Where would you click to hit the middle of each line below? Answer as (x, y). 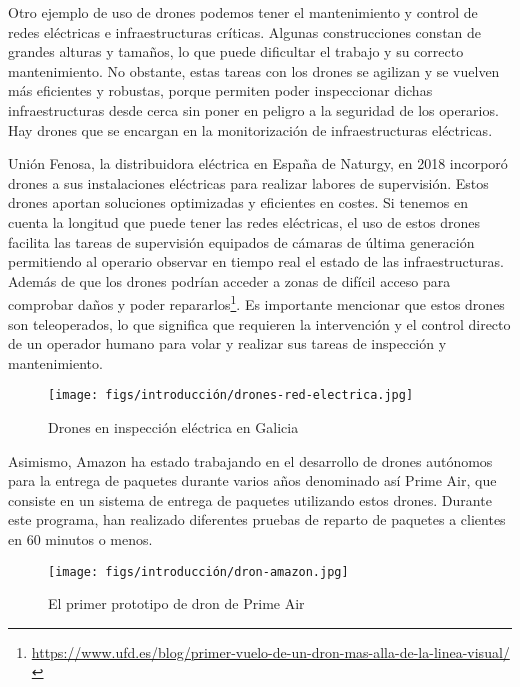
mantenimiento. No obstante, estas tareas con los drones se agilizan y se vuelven (254, 70)
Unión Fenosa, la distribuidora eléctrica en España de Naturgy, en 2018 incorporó (258, 163)
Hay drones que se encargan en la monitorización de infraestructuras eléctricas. (250, 129)
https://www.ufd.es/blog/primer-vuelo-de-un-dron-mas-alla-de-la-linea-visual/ (270, 651)
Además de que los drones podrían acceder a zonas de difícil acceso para (229, 280)
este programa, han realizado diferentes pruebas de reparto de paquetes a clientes (257, 519)
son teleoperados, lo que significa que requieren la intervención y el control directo (259, 323)
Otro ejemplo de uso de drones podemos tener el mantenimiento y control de (243, 12)
